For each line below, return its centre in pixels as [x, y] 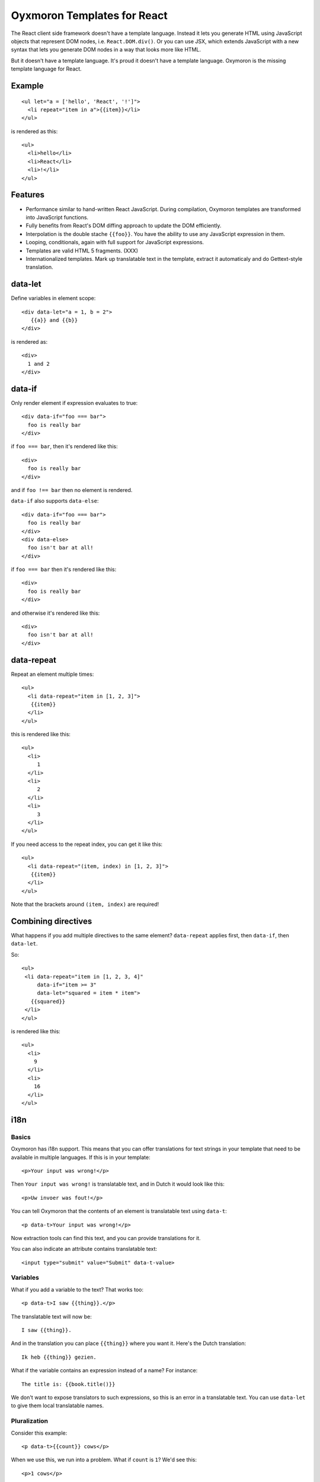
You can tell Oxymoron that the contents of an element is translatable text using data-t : [119, 1211]
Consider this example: [39, 1433]
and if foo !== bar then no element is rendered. [72, 490]
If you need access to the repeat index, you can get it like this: [87, 844]
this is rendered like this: [41, 734]
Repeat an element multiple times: [52, 674]
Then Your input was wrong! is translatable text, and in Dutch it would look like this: [118, 1184]
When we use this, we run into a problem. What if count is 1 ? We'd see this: [104, 1460]
